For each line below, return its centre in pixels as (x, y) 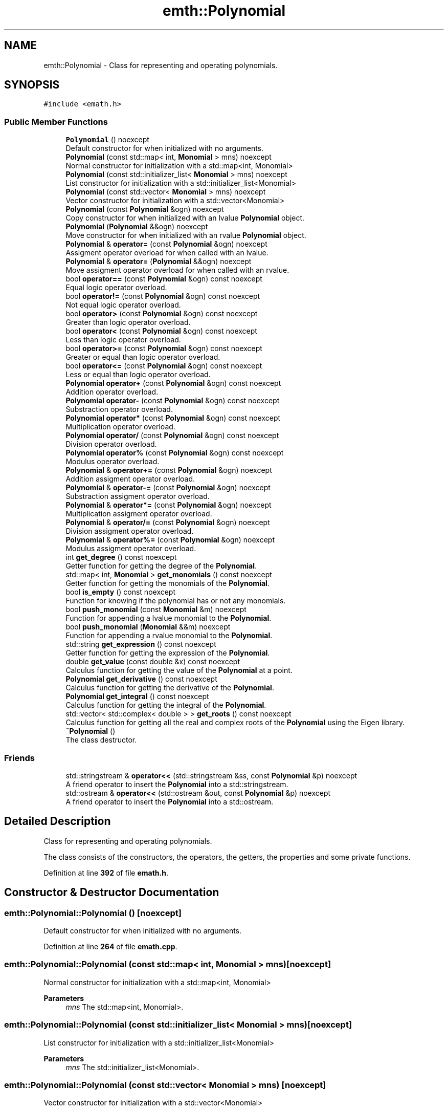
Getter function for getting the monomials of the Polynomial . (167, 583)
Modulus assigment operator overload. (131, 549)
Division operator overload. (111, 444)
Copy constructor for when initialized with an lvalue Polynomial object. (185, 218)
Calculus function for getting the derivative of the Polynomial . (170, 688)
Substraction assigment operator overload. (138, 496)
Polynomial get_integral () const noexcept (137, 697)
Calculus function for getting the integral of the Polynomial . (166, 705)
